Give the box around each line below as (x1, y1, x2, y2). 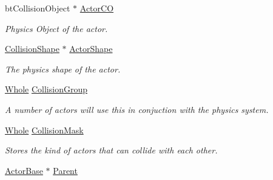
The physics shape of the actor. (5, 62, 121, 75)
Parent (53, 164, 78, 176)
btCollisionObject (5, 2, 70, 14)
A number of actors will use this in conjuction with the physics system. (5, 103, 269, 115)
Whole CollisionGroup (5, 83, 87, 95)
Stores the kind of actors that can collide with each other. (5, 144, 218, 156)
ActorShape (69, 42, 113, 55)
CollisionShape (5, 42, 59, 55)
